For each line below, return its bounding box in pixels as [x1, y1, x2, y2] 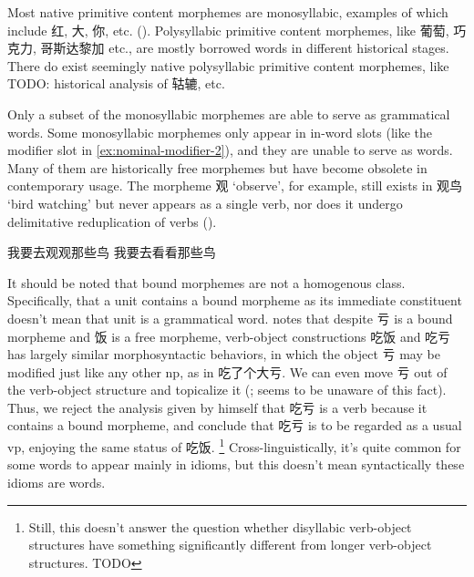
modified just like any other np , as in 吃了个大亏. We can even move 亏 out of [7, 362, 448, 381]
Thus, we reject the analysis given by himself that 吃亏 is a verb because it [7, 397, 428, 417]
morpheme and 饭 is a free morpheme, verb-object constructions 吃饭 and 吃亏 [7, 326, 451, 345]
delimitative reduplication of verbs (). [7, 211, 217, 231]
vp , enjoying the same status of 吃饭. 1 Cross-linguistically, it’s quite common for [7, 435, 461, 456]
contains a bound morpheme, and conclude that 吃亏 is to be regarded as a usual [7, 416, 462, 435]
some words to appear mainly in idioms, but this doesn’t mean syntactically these [7, 455, 465, 474]
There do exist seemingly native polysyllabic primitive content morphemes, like [7, 56, 449, 75]
